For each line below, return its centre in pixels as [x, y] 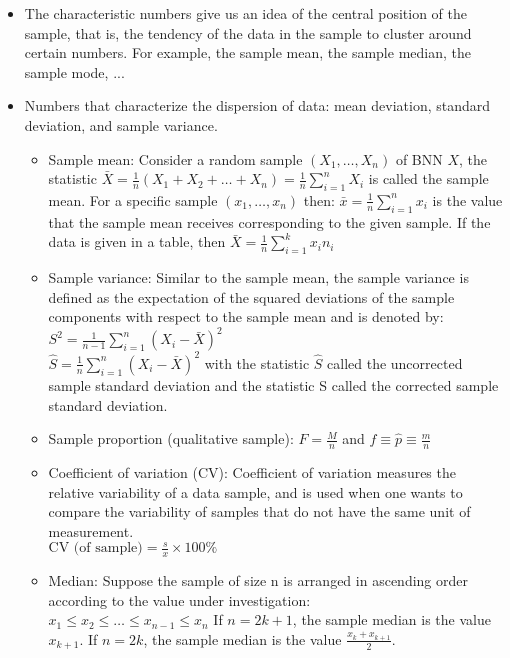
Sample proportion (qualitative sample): [171, 438]
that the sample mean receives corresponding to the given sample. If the [269, 221]
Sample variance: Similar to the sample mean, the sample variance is [258, 277]
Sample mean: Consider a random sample [175, 158]
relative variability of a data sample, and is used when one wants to [255, 491]
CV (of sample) [95, 548]
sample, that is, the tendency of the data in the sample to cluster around [248, 32]
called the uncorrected [395, 362]
